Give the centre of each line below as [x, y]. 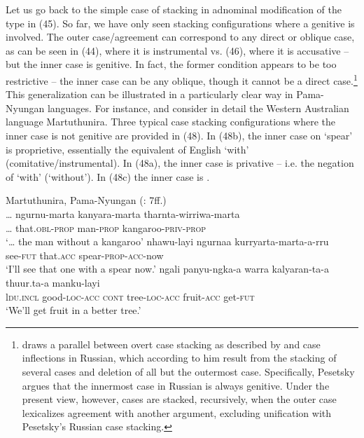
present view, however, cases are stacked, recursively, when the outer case [179, 399]
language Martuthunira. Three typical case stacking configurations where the [171, 122]
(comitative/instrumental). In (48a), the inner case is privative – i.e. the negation [180, 163]
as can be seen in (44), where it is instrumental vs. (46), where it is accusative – [177, 50]
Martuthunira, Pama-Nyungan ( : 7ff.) [86, 200]
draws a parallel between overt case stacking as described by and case [171, 344]
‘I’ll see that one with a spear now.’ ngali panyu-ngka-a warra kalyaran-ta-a [167, 269]
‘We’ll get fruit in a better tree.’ [73, 310]
